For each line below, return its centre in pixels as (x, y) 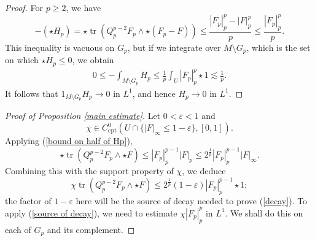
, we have (84, 7)
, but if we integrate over (174, 47)
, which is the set (278, 47)
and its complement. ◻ (91, 229)
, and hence (154, 93)
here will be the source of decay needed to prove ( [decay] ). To (192, 200)
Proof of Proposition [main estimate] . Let (83, 116)
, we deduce (204, 170)
